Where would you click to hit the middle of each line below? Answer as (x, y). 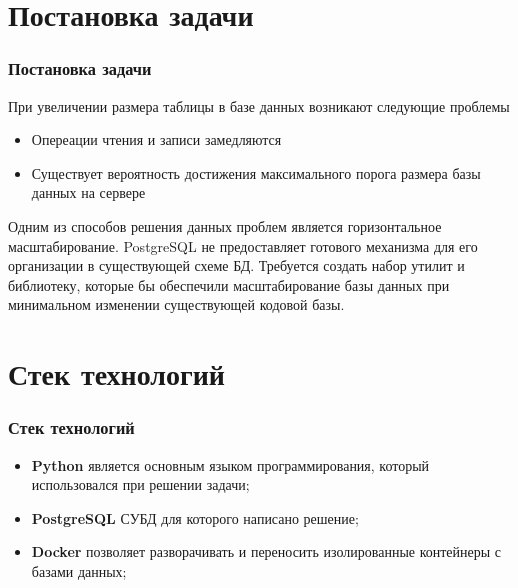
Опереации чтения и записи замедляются (156, 139)
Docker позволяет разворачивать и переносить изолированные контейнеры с (266, 551)
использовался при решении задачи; (140, 484)
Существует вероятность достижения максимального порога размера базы (256, 172)
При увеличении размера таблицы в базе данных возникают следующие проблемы (259, 105)
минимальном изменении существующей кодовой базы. (176, 304)
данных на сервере (88, 192)
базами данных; (79, 570)
